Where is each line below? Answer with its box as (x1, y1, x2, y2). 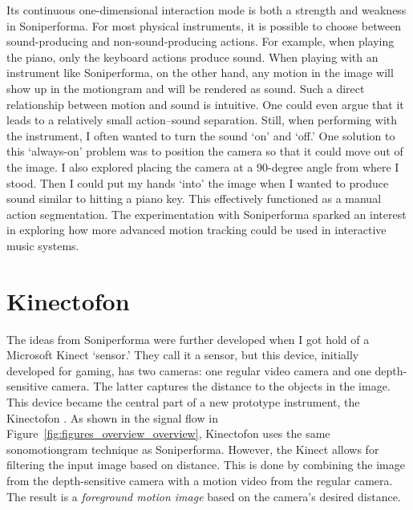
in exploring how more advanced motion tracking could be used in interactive (6, 221, 387, 238)
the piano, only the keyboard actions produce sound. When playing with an (6, 48, 379, 65)
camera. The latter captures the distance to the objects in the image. (51, 378, 391, 395)
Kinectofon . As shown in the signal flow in (6, 409, 218, 426)
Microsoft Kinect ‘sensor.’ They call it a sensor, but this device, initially (6, 346, 359, 363)
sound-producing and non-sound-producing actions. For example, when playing (6, 33, 395, 50)
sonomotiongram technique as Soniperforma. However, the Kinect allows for (6, 440, 379, 457)
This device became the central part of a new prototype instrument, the (6, 394, 360, 410)
